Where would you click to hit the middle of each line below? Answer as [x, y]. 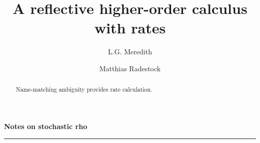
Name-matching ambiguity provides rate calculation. [84, 89]
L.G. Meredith [130, 52]
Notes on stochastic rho [46, 126]
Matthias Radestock [130, 68]
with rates [130, 28]
